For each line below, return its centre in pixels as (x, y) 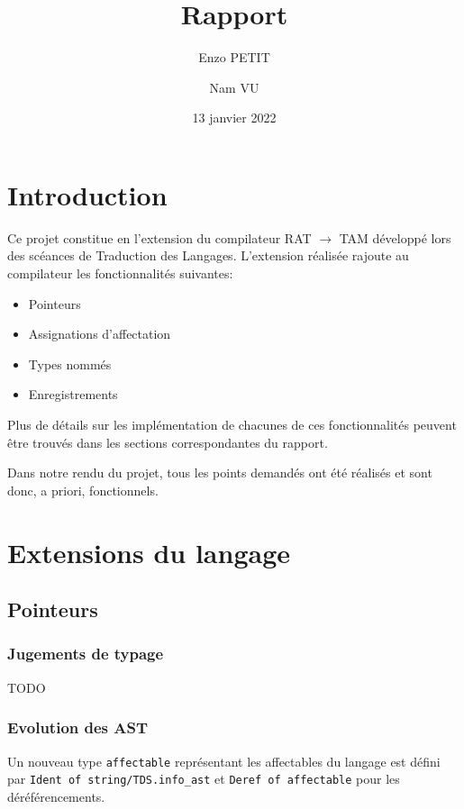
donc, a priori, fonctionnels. (83, 490)
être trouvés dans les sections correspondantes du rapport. (168, 442)
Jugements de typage (86, 654)
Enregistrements (73, 394)
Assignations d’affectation (100, 334)
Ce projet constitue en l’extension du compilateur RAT (159, 237)
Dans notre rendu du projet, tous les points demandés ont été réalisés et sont (220, 473)
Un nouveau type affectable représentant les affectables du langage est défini (224, 761)
